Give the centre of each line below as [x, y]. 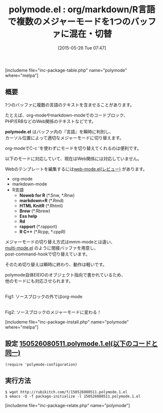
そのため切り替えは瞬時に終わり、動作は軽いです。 [56, 264]
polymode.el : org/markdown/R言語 [82, 10]
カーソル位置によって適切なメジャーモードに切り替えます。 [64, 138]
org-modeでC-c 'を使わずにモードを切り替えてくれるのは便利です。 [73, 148]
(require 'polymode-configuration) [41, 365]
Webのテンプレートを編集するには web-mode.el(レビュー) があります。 [76, 169]
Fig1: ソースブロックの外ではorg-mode [44, 297]
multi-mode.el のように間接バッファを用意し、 [52, 248]
